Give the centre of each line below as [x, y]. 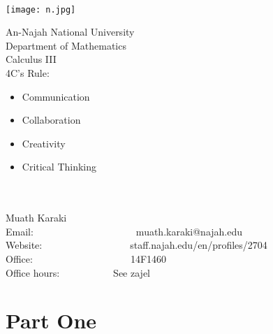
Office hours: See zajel [78, 272]
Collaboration [51, 120]
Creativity [44, 143]
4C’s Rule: [28, 73]
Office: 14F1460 [86, 258]
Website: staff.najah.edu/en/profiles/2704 [136, 245]
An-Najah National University [70, 32]
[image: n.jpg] [41, 9]
